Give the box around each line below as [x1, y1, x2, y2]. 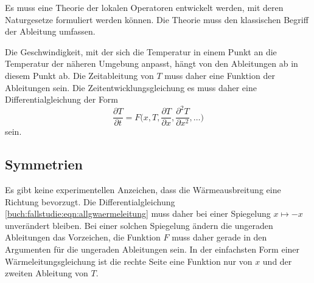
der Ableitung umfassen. [5, 25, 96, 38]
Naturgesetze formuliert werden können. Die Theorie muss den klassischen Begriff [5, 13, 309, 26]
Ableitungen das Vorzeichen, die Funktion [5, 231, 161, 244]
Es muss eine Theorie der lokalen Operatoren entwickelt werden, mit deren [5, 1, 284, 13]
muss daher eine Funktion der [164, 69, 275, 81]
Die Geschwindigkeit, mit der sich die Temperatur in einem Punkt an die [5, 45, 277, 58]
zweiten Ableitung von [5, 267, 88, 279]
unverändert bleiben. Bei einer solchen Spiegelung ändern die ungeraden [5, 219, 273, 231]
